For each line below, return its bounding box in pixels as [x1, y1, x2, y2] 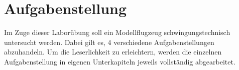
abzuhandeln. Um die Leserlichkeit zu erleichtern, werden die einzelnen [4, 46, 222, 57]
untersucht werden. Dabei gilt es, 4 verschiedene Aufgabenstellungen [4, 36, 214, 47]
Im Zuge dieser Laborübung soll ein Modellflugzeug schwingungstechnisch [4, 27, 230, 37]
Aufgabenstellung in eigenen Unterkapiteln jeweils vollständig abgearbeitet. [4, 56, 235, 66]
